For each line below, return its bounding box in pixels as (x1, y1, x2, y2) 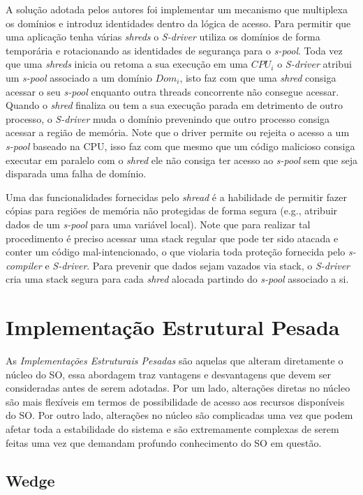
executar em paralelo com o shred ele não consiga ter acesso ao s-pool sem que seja (6, 152, 357, 167)
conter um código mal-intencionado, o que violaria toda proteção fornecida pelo (6, 244, 346, 259)
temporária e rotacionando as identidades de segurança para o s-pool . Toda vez (6, 43, 343, 57)
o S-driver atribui (277, 57, 352, 71)
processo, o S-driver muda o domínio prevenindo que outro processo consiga (6, 111, 330, 126)
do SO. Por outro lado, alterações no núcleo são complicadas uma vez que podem (6, 408, 353, 422)
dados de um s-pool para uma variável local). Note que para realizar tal (6, 216, 311, 231)
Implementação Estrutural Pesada (6, 313, 340, 341)
